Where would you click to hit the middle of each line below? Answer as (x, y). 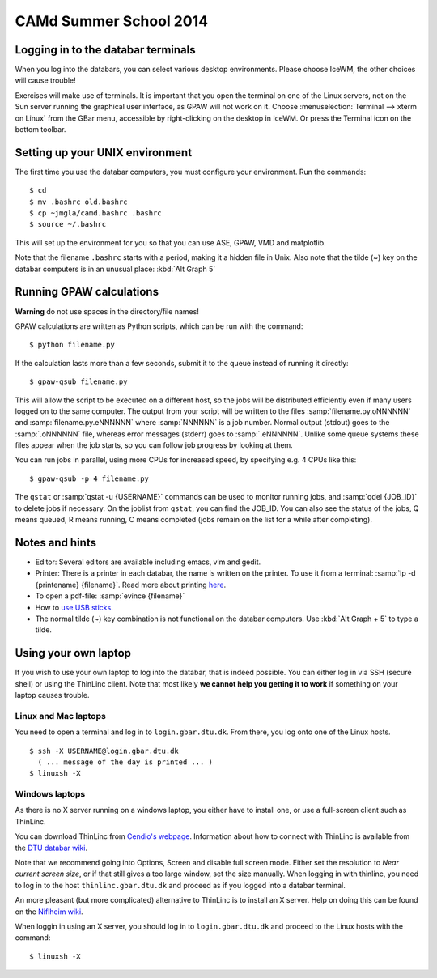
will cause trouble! (45, 80)
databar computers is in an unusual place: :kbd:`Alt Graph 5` (115, 269)
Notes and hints (56, 542)
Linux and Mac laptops (61, 716)
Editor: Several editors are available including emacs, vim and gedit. (148, 562)
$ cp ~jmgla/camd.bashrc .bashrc (95, 213)
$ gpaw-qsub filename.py (78, 382)
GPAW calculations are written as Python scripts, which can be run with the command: (159, 326)
